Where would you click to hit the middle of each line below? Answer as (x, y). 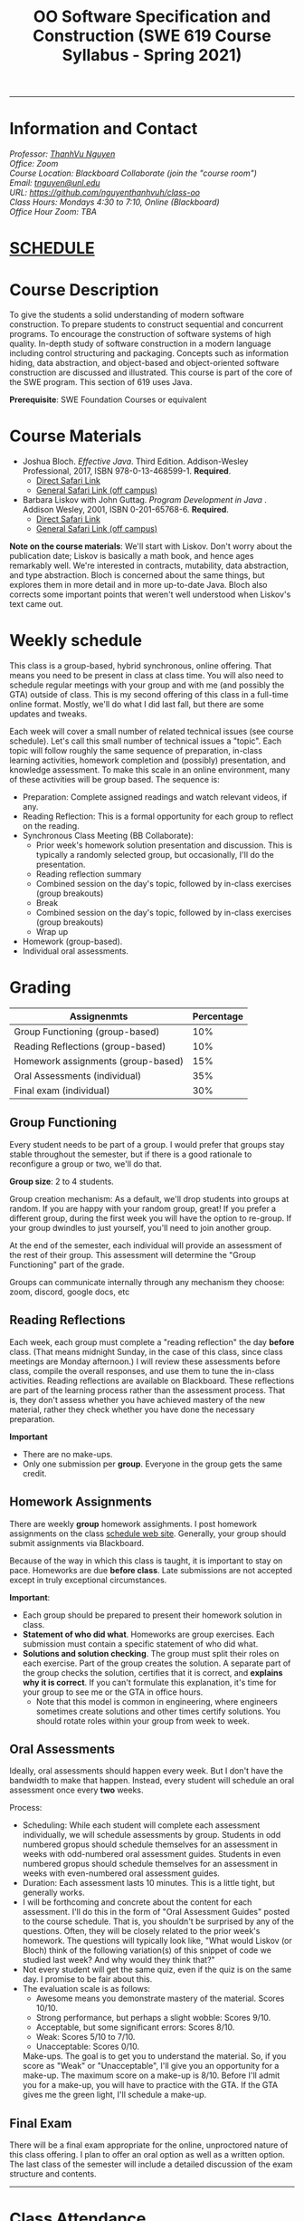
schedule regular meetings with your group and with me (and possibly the (147, 685)
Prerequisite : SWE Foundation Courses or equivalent (108, 399)
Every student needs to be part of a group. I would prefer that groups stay (147, 1144)
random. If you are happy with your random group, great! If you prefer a (143, 1208)
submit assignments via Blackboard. (77, 1543)
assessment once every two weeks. (76, 1790)
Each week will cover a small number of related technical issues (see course (152, 732)
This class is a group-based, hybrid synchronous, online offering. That (141, 666)
